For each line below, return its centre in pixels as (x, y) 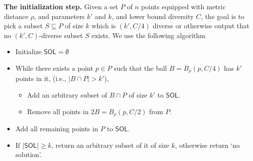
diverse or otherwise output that (201, 26)
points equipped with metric (183, 6)
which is (104, 26)
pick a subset (23, 26)
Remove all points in (58, 111)
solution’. (29, 154)
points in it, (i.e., (41, 78)
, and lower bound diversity (153, 16)
